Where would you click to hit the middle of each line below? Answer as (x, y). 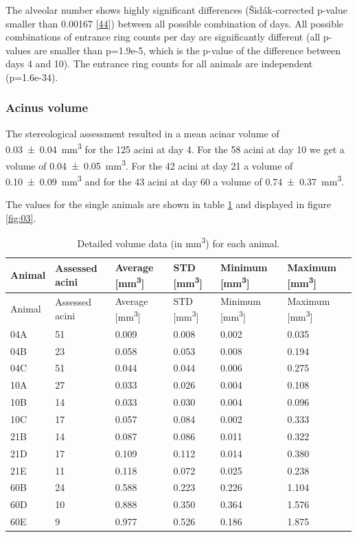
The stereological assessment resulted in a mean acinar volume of (142, 133)
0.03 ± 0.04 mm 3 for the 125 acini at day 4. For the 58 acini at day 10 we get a (175, 148)
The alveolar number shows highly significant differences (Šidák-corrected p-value (176, 10)
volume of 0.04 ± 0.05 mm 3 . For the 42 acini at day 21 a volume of (149, 164)
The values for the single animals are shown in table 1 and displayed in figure (169, 204)
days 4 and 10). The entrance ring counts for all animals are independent (159, 64)
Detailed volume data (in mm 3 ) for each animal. (178, 242)
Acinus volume (47, 107)
